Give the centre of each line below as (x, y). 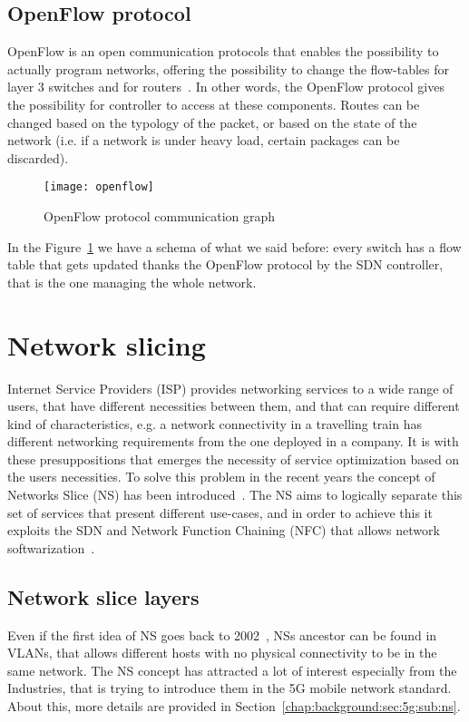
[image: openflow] (99, 187)
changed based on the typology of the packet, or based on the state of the (212, 122)
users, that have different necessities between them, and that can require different (234, 406)
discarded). (38, 157)
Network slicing (107, 344)
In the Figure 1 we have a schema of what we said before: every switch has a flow (234, 246)
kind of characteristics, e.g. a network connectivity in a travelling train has (215, 423)
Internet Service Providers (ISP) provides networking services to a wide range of (230, 388)
